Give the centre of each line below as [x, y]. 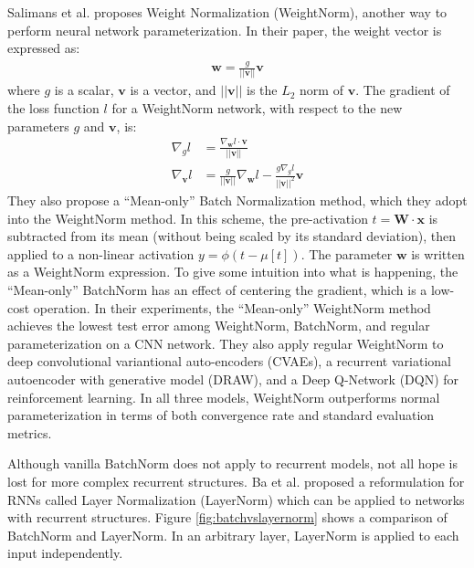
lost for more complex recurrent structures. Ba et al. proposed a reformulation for [236, 481]
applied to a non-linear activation [101, 253]
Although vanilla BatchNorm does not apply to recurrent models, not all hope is [232, 463]
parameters [38, 126]
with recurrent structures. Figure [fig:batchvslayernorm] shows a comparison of [227, 517]
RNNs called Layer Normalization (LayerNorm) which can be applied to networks [236, 499]
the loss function [53, 108]
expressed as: [44, 48]
